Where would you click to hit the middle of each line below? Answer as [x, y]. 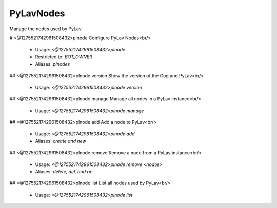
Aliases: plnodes [53, 64]
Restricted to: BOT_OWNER [64, 57]
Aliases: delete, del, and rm [64, 172]
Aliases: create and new [61, 141]
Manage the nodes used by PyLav [45, 29]
